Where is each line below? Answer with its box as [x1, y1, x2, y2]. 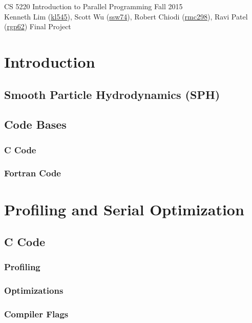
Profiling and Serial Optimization [4, 198, 244, 219]
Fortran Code [4, 167, 61, 179]
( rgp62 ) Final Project [4, 21, 71, 32]
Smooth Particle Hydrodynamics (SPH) [4, 86, 220, 102]
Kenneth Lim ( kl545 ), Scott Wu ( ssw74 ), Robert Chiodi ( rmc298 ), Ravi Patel [4, 11, 248, 22]
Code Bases [4, 116, 67, 132]
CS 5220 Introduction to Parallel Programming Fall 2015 [4, 1, 183, 11]
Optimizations [4, 284, 64, 297]
